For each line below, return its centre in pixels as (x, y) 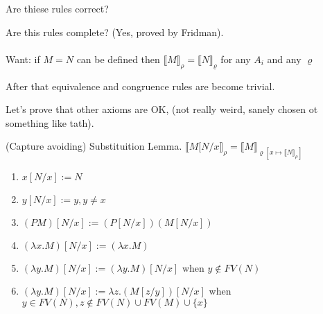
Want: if (23, 59)
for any (236, 59)
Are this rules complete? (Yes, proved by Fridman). (115, 32)
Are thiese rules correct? (57, 8)
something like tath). (50, 122)
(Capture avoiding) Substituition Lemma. (94, 146)
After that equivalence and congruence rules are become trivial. (140, 86)
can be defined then (118, 59)
